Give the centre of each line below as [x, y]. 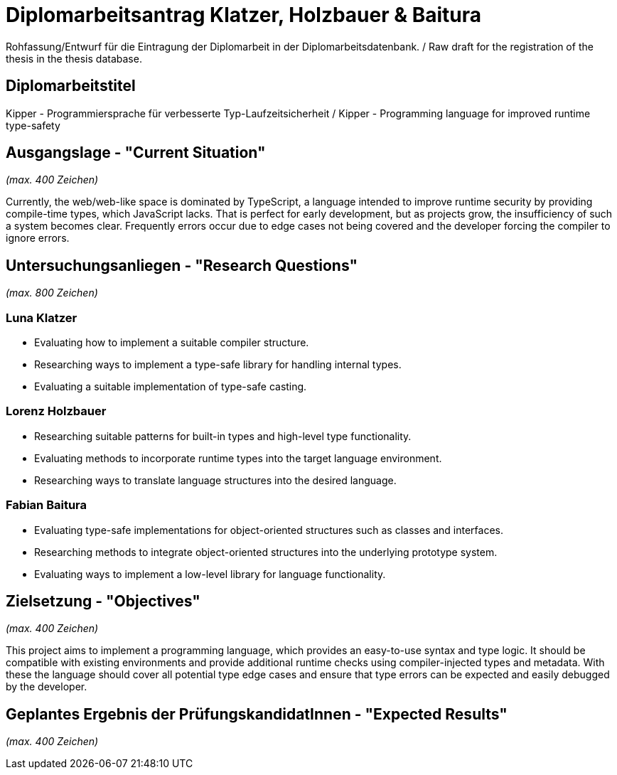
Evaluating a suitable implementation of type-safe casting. [171, 387]
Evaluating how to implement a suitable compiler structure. [172, 343]
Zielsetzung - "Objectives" [103, 601]
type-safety [33, 125]
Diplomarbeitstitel [71, 86]
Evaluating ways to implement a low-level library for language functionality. [210, 574]
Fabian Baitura [46, 505]
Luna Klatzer [42, 317]
